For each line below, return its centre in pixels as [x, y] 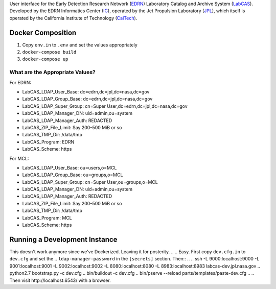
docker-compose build [49, 52]
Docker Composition [43, 32]
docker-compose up [45, 59]
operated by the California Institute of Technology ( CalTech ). [73, 18]
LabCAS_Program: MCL [47, 218]
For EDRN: [20, 82]
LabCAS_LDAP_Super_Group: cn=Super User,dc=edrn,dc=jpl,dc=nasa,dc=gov [105, 106]
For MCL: [19, 158]
